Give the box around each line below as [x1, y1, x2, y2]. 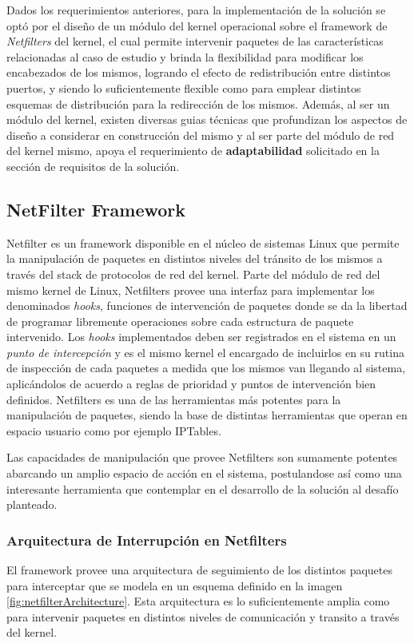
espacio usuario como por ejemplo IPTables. [6, 422, 221, 439]
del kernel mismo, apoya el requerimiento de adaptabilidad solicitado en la [6, 142, 380, 159]
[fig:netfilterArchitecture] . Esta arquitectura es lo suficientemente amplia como [6, 593, 390, 609]
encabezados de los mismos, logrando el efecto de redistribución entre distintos [6, 64, 391, 81]
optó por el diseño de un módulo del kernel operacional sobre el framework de [6, 17, 388, 34]
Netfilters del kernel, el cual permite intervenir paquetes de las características [6, 33, 384, 50]
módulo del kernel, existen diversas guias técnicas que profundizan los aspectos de [6, 111, 408, 128]
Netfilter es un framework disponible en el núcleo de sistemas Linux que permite [6, 234, 400, 251]
